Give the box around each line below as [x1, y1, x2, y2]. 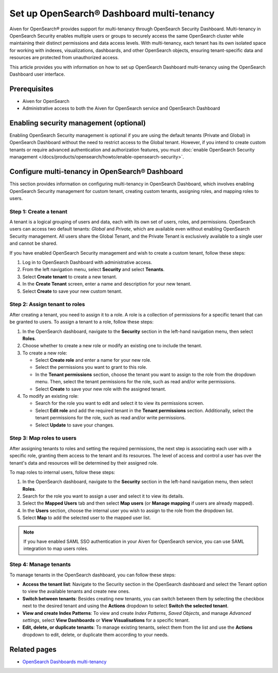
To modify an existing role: [22, 393, 79, 399]
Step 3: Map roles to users [9, 435, 77, 442]
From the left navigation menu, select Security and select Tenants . [22, 267, 165, 273]
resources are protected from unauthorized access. [9, 55, 119, 61]
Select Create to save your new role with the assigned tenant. [35, 386, 167, 392]
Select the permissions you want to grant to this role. [35, 364, 148, 370]
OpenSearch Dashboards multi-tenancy [22, 659, 107, 665]
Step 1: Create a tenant [9, 208, 67, 215]
